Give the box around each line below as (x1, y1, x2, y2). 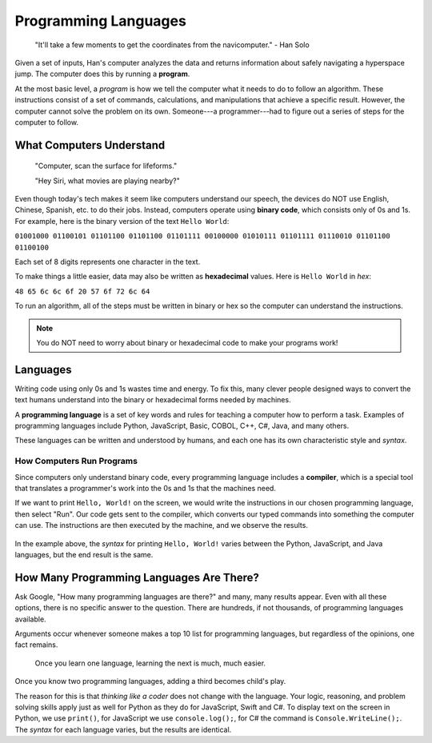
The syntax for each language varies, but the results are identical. (14, 725, 232, 734)
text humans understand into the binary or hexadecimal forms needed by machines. (14, 395, 291, 405)
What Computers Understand (14, 138, 166, 152)
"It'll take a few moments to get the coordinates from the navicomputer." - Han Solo (34, 40, 310, 50)
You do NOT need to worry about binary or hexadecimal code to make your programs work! (36, 338, 338, 347)
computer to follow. (14, 117, 79, 127)
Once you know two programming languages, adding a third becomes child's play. (14, 677, 286, 686)
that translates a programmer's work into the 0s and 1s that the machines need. (14, 483, 276, 493)
